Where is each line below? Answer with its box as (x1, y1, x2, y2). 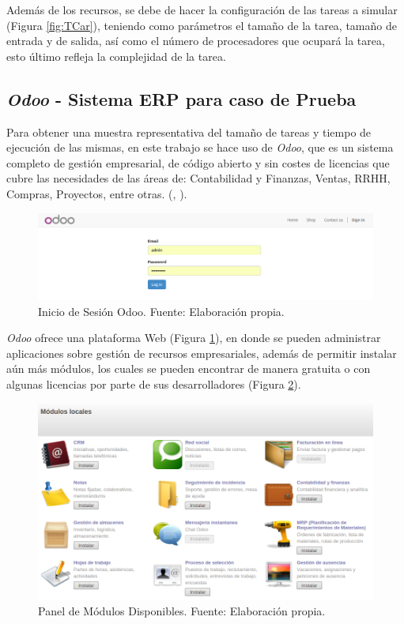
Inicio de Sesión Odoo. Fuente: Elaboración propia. (38, 303, 285, 319)
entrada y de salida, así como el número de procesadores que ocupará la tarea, (6, 32, 385, 49)
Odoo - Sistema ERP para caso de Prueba (6, 86, 357, 111)
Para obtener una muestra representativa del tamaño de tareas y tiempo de (6, 123, 372, 140)
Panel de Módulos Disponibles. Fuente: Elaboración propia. (38, 602, 326, 618)
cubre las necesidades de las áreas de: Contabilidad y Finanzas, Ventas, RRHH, (6, 170, 391, 186)
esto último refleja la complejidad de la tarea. (6, 47, 226, 64)
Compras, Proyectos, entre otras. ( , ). (6, 185, 187, 201)
